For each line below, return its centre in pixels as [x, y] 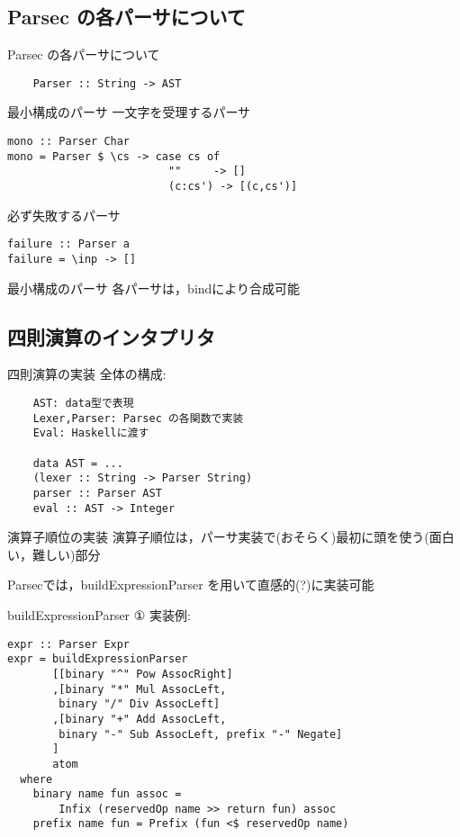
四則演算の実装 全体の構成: [87, 374]
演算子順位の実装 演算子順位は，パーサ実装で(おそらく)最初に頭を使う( [218, 537]
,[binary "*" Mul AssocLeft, [140, 689]
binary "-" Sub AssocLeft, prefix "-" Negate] [201, 734]
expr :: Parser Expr [69, 644]
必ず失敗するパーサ [64, 215]
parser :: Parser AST [97, 493]
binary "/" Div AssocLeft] [140, 704]
